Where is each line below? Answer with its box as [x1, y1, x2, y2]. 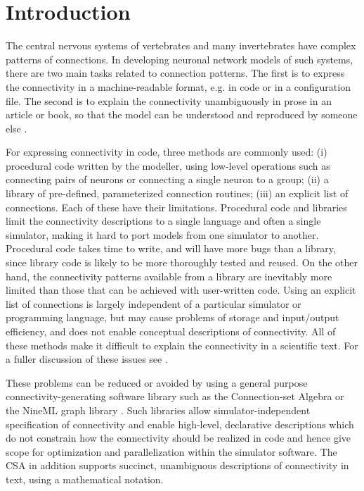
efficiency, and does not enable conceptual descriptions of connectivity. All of [6, 324, 336, 338]
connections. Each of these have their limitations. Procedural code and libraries [6, 199, 347, 214]
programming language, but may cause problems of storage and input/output [6, 310, 339, 325]
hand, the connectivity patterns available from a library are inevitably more [6, 268, 332, 283]
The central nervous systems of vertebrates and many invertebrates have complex [6, 38, 356, 53]
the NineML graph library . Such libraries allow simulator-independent [6, 402, 311, 417]
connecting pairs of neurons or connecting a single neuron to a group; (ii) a [6, 172, 329, 187]
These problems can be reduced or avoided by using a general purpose [6, 375, 308, 390]
